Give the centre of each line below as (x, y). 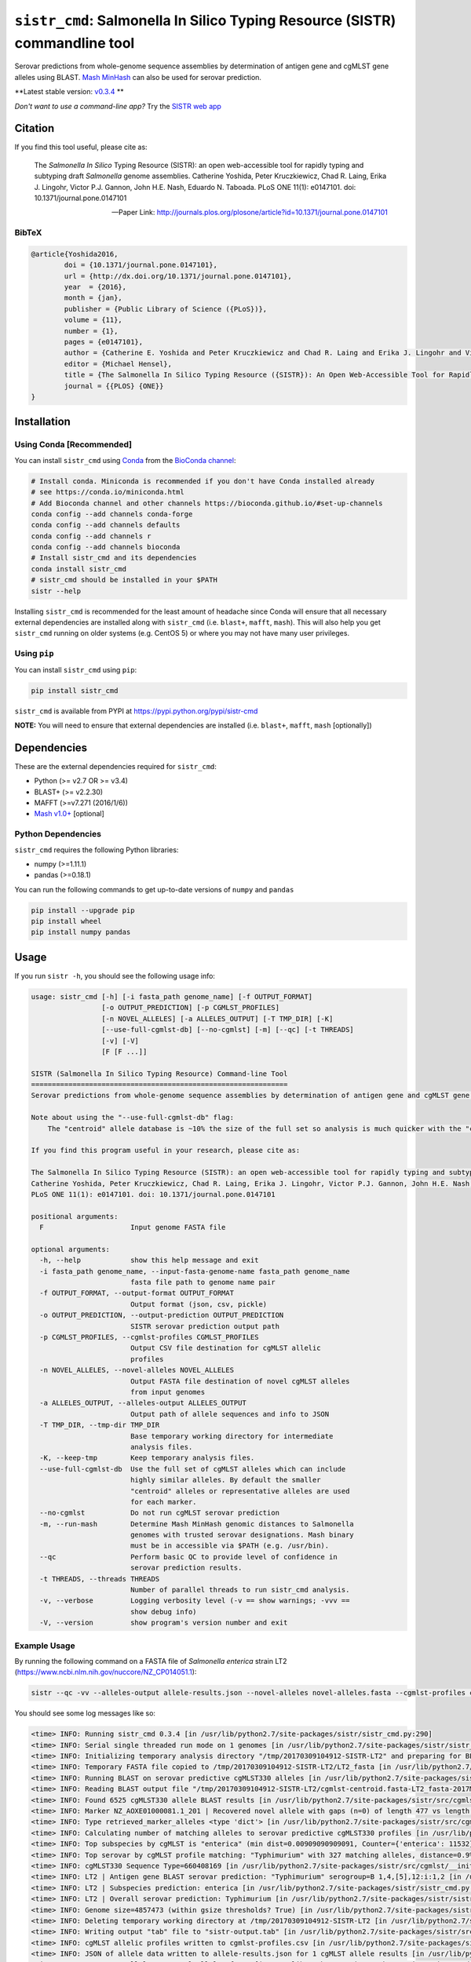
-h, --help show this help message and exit (149, 1260)
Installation (42, 422)
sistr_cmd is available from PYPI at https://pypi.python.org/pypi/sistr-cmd (136, 711)
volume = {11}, (93, 320)
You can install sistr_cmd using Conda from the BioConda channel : (125, 460)
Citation (35, 128)
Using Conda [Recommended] (73, 445)
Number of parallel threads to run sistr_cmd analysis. (240, 1590)
